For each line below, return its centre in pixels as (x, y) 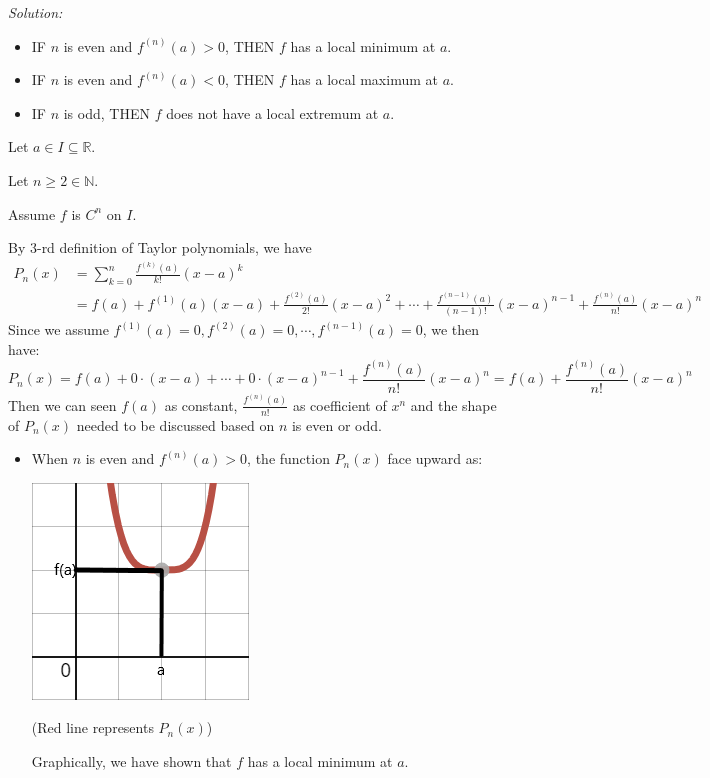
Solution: (35, 12)
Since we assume (58, 329)
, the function (288, 458)
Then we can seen (62, 404)
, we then (451, 329)
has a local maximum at (364, 79)
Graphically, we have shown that (131, 760)
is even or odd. (336, 424)
